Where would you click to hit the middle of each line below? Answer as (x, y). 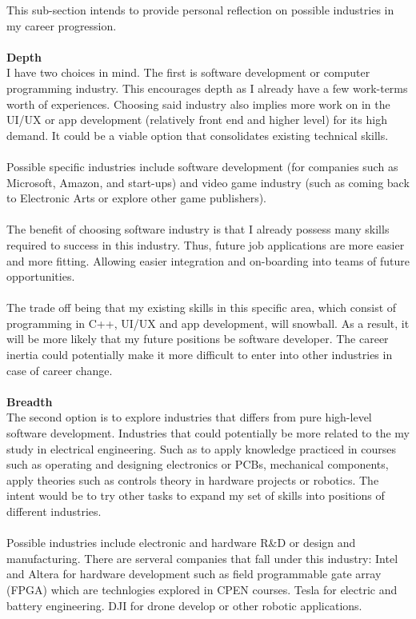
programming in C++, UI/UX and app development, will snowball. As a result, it (208, 323)
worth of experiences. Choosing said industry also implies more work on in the (198, 104)
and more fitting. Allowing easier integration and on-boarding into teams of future (208, 260)
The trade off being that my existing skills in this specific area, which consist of (202, 308)
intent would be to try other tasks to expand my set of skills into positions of (196, 495)
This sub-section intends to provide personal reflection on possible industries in (200, 10)
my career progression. (62, 25)
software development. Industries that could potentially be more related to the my (208, 433)
